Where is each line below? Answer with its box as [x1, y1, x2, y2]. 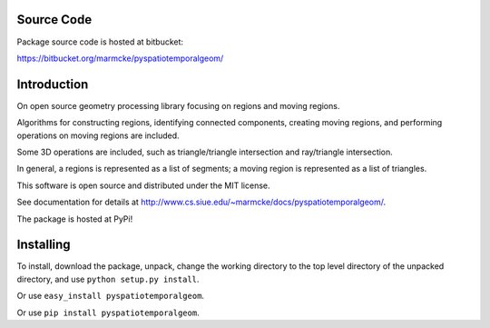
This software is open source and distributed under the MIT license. [16, 180, 270, 191]
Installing [16, 237, 72, 253]
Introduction [16, 76, 89, 92]
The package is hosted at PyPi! [16, 214, 133, 224]
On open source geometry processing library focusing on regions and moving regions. [16, 100, 340, 111]
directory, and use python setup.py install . [16, 273, 200, 284]
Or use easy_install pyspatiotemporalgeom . [16, 291, 204, 302]
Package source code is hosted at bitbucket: [16, 36, 184, 47]
